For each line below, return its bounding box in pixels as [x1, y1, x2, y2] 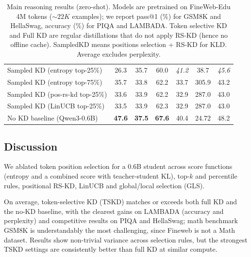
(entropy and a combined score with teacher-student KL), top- [4, 171, 190, 181]
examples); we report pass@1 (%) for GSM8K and [72, 11, 221, 21]
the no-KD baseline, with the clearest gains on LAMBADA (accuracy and [4, 206, 224, 216]
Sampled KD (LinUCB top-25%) [7, 101, 105, 111]
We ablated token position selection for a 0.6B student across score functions [4, 161, 233, 171]
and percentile [195, 171, 237, 181]
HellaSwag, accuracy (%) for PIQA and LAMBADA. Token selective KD [10, 20, 227, 30]
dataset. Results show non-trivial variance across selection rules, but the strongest [4, 234, 248, 244]
